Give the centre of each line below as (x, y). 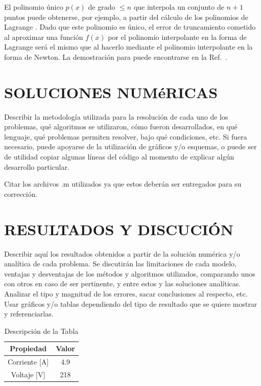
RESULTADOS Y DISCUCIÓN (119, 229)
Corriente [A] (28, 362)
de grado (102, 7)
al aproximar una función (44, 37)
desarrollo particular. (37, 166)
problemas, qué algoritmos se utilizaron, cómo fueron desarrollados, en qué (121, 127)
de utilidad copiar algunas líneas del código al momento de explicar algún (119, 157)
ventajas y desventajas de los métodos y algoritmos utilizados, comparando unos (130, 273)
